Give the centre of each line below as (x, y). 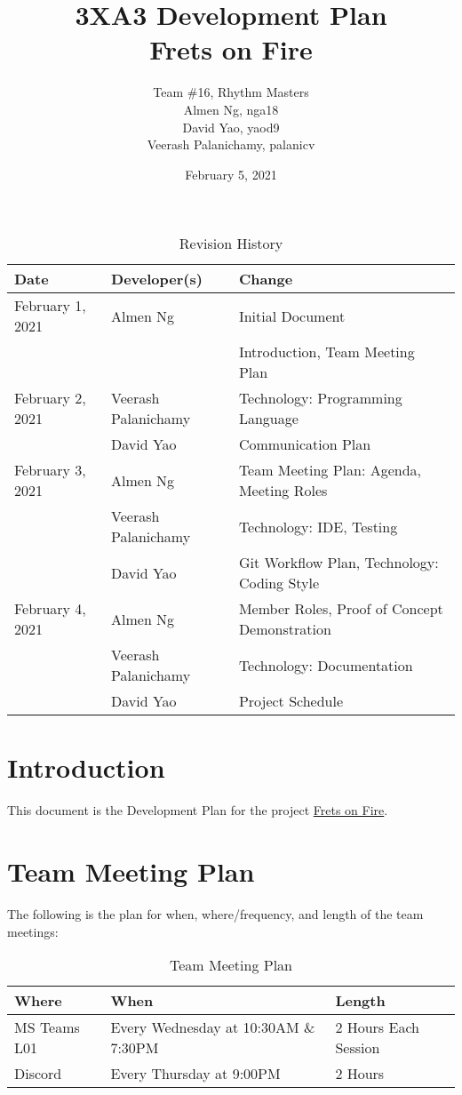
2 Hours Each (377, 1027)
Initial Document (292, 316)
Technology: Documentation (326, 665)
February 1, (50, 306)
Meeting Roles (283, 491)
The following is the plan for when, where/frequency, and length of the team (215, 914)
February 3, (50, 470)
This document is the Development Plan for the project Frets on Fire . (198, 810)
